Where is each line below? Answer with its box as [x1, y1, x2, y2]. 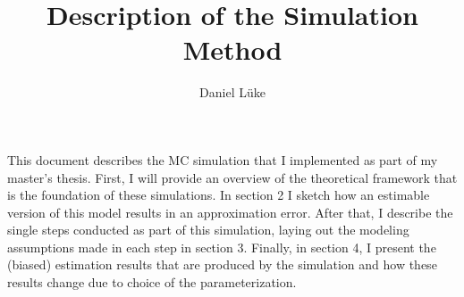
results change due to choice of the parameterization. [7, 273, 297, 292]
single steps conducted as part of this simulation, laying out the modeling [7, 220, 409, 239]
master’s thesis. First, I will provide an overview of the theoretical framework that [7, 168, 458, 186]
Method [182, 31, 283, 68]
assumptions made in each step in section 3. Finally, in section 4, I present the [7, 237, 436, 256]
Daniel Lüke [199, 83, 266, 102]
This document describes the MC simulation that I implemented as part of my [7, 150, 438, 169]
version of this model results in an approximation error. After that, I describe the [7, 202, 453, 221]
